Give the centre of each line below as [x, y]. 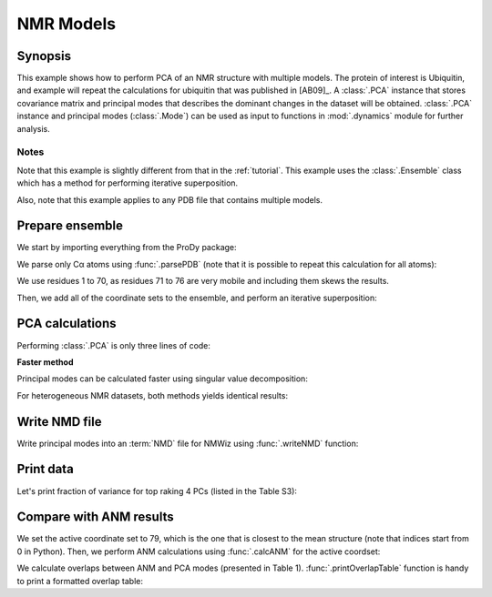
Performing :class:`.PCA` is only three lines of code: [114, 345]
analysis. [33, 128]
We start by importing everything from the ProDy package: [127, 248]
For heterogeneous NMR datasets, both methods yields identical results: [153, 395]
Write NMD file [59, 422]
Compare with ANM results [95, 517]
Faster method [45, 362]
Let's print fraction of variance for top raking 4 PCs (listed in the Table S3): [157, 491]
